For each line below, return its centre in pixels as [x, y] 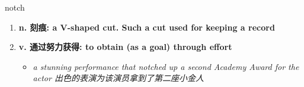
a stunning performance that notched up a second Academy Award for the [166, 66]
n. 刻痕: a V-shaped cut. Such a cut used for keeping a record [147, 27]
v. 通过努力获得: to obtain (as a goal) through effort [125, 47]
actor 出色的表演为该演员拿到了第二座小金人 [118, 78]
